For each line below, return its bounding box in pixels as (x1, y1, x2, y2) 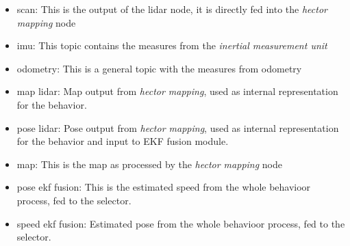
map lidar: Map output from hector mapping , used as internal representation (16, 84, 338, 98)
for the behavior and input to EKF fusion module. (16, 134, 229, 148)
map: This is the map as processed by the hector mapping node (16, 156, 282, 171)
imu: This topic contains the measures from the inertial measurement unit (16, 38, 327, 53)
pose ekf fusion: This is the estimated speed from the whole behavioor (16, 180, 311, 194)
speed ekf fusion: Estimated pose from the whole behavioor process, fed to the (16, 216, 345, 230)
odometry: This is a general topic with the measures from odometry (16, 61, 302, 75)
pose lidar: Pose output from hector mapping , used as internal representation (16, 120, 339, 135)
